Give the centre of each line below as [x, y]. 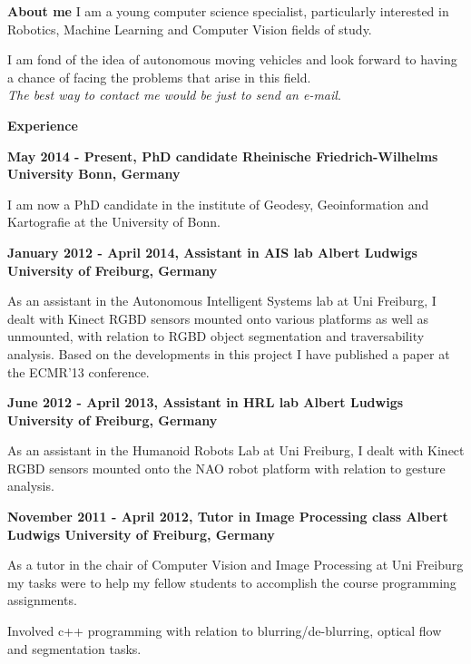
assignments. [42, 600]
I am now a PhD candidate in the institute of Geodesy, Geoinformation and [218, 204]
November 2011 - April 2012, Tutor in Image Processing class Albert [228, 517]
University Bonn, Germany [94, 174]
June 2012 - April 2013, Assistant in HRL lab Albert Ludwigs [206, 402]
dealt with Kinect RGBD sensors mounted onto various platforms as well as [218, 318]
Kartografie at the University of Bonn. [114, 222]
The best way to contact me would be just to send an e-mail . [174, 95]
